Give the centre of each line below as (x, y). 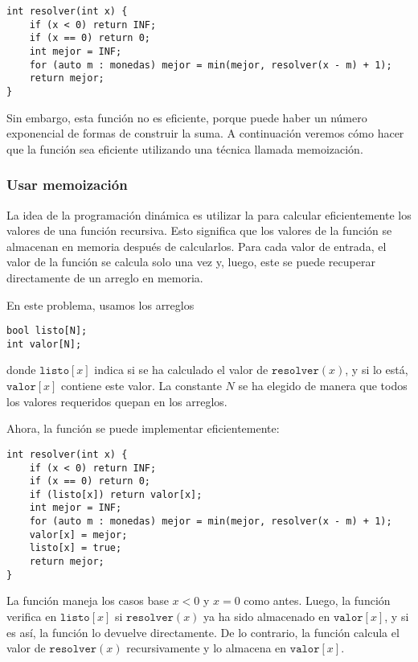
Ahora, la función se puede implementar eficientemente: (143, 428)
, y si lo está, (377, 370)
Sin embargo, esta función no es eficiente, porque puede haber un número (187, 117)
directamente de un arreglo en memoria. (105, 277)
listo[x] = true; (76, 548)
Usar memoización (67, 185)
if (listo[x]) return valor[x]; (116, 494)
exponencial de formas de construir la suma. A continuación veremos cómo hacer (205, 133)
